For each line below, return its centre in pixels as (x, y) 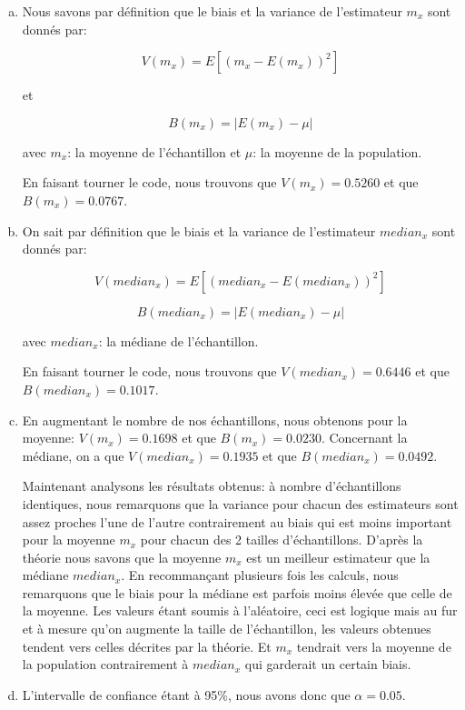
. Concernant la (364, 438)
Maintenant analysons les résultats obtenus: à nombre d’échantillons (212, 486)
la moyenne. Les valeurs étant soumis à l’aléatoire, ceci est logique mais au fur (240, 610)
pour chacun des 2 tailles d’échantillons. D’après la (282, 540)
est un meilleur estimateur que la (338, 557)
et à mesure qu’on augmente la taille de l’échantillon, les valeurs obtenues (227, 629)
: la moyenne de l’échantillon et (154, 151)
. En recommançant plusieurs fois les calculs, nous (260, 575)
